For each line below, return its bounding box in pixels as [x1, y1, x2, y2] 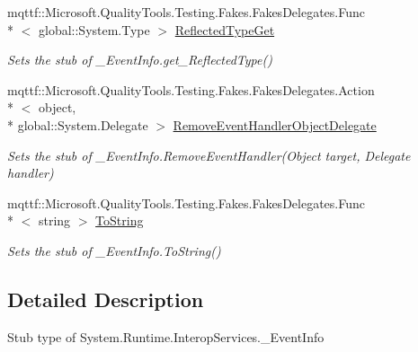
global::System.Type [38, 20, 150, 39]
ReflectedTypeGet [174, 20, 275, 39]
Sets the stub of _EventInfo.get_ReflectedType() [7, 50, 272, 69]
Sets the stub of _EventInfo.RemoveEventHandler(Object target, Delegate [7, 145, 411, 164]
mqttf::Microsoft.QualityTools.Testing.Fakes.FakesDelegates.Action [7, 80, 375, 99]
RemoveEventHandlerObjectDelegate [173, 115, 377, 134]
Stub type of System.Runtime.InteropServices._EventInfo [7, 327, 325, 346]
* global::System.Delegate [7, 115, 148, 134]
